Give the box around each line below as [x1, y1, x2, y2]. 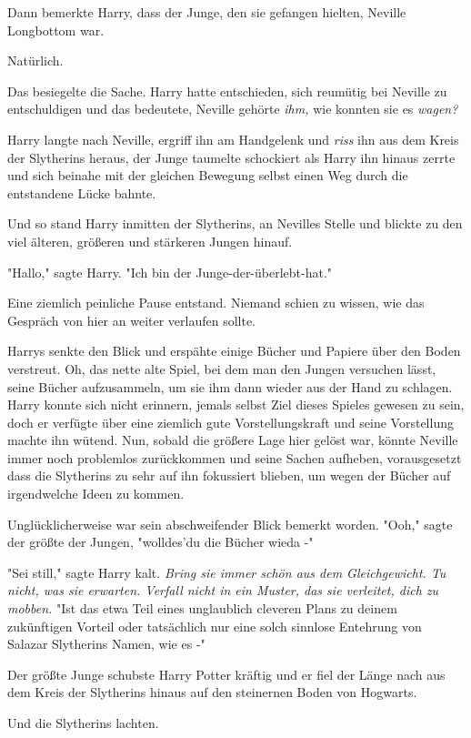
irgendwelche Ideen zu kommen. [7, 484, 185, 503]
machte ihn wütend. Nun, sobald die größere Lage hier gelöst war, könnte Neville [7, 430, 458, 450]
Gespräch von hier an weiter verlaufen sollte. [7, 310, 256, 329]
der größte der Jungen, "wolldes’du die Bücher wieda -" [7, 532, 314, 551]
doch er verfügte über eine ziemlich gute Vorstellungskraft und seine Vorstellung [7, 412, 454, 431]
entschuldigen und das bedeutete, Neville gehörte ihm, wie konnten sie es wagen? [7, 99, 458, 118]
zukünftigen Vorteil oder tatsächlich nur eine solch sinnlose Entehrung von [7, 616, 422, 635]
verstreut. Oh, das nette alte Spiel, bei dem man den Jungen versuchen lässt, [7, 359, 436, 378]
